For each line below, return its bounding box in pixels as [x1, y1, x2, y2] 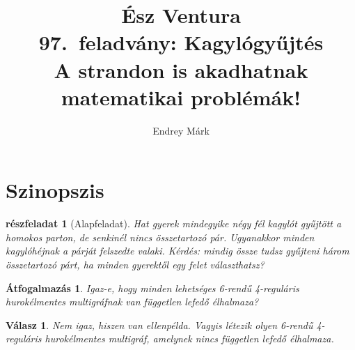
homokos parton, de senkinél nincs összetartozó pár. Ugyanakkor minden [6, 229, 315, 244]
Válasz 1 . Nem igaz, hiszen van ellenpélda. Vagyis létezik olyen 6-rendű [6, 317, 313, 332]
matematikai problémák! [61, 82, 301, 111]
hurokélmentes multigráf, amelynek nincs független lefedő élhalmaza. [45, 331, 334, 346]
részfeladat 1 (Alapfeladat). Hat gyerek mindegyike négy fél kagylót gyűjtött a [6, 216, 342, 231]
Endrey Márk [152, 123, 210, 137]
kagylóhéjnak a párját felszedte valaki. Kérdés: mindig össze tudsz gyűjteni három [6, 243, 349, 258]
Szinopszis [6, 176, 104, 204]
